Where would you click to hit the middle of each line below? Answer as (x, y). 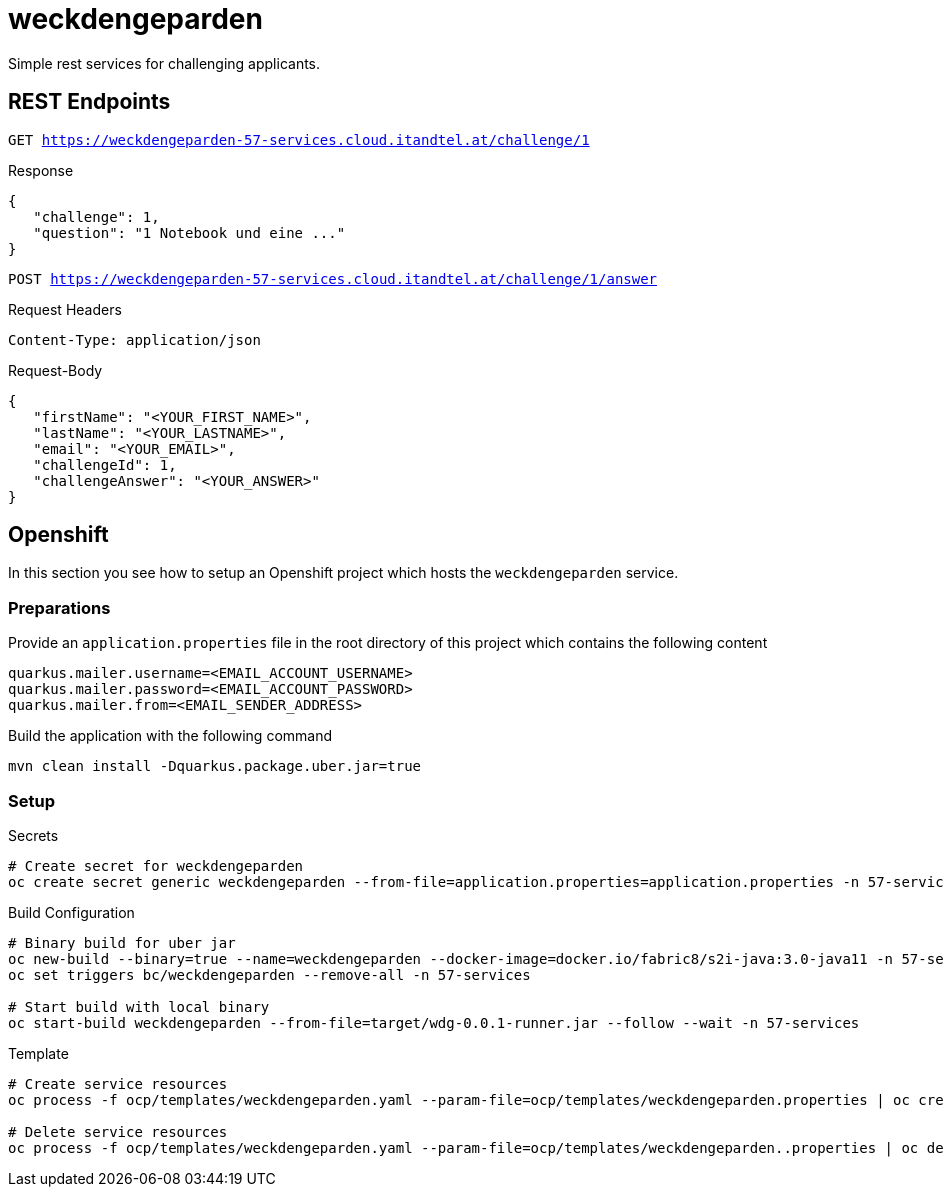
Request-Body (55, 370)
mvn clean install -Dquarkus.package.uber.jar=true (215, 766)
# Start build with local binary (139, 1006)
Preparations (59, 607)
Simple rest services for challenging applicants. (164, 63)
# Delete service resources (118, 1131)
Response (41, 170)
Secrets (33, 835)
